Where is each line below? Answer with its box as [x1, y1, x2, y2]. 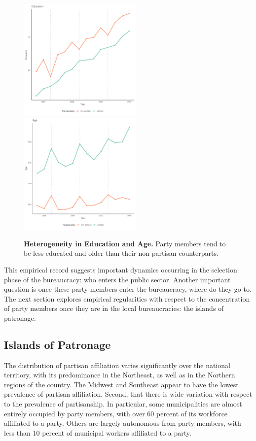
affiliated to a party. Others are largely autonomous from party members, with [4, 418, 241, 428]
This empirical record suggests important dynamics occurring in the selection [4, 264, 237, 274]
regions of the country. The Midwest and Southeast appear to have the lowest [4, 379, 239, 389]
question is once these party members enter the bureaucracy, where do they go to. [4, 284, 252, 294]
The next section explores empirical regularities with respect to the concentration [4, 293, 250, 304]
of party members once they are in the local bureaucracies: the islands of [4, 303, 224, 313]
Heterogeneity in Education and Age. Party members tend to [24, 238, 226, 248]
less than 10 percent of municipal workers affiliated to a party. [4, 427, 191, 438]
